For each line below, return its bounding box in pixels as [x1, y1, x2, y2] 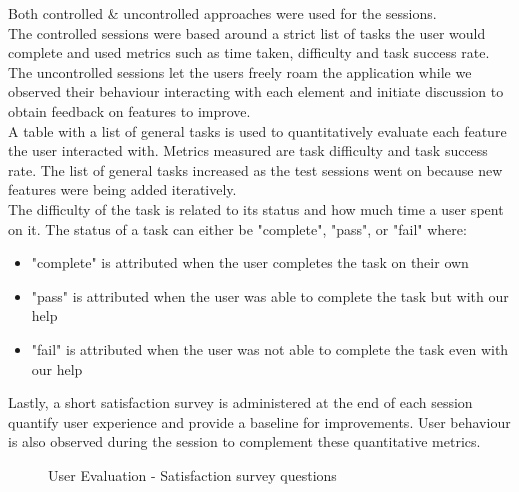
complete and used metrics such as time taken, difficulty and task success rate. [8, 42, 490, 63]
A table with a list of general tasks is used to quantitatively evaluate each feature [8, 120, 507, 141]
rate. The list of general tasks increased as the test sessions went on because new [8, 159, 503, 180]
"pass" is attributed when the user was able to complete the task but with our [31, 285, 509, 306]
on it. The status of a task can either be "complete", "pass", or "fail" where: [8, 218, 467, 239]
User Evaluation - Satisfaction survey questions [48, 464, 337, 485]
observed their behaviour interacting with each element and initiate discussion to [8, 81, 504, 102]
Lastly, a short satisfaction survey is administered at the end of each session [8, 392, 473, 413]
